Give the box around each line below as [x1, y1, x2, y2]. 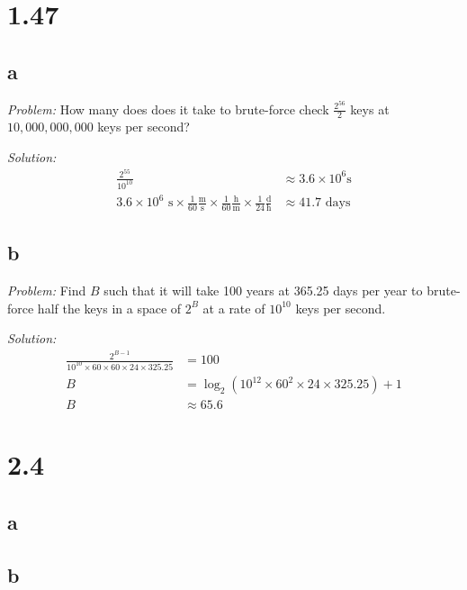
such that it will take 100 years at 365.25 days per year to [103, 281, 423, 300]
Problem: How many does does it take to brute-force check [7, 99, 329, 118]
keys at [350, 99, 390, 118]
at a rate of [202, 298, 265, 317]
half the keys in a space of [37, 298, 182, 317]
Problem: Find [7, 281, 86, 300]
